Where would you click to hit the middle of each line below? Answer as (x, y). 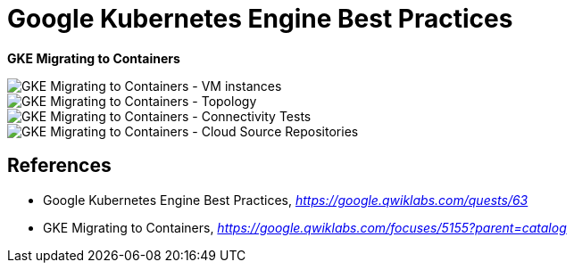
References (59, 166)
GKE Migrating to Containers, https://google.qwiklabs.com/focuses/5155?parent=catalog (305, 227)
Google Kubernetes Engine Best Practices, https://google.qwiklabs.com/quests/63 (286, 200)
